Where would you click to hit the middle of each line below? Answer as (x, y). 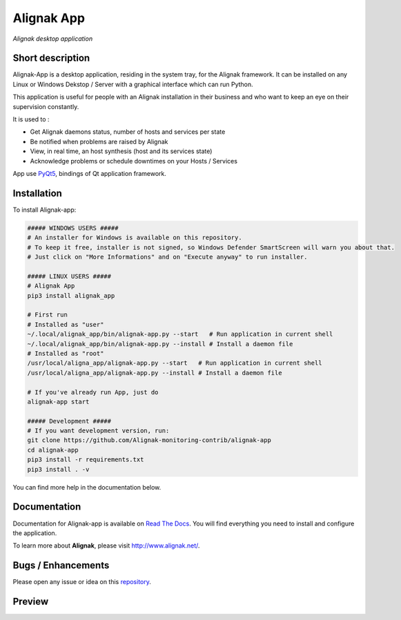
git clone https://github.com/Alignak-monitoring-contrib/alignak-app (149, 440)
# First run (48, 315)
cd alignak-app (53, 450)
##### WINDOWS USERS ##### (73, 228)
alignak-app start (58, 401)
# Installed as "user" (66, 324)
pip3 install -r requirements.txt (86, 460)
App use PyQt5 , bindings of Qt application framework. (90, 173)
